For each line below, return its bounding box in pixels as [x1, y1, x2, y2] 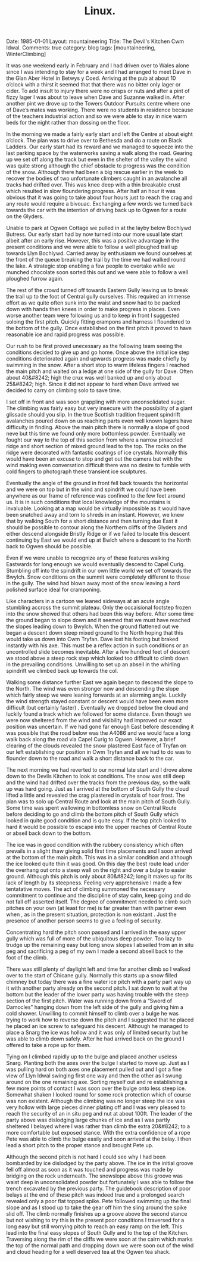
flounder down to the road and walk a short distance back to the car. [6, 755, 174, 762]
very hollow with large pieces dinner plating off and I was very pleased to [6, 1104, 186, 1111]
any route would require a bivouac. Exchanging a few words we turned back [6, 200, 193, 207]
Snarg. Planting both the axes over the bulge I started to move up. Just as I [6, 1060, 189, 1067]
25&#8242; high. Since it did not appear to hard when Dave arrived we [6, 380, 180, 388]
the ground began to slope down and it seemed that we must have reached [6, 617, 190, 624]
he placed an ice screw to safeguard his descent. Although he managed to [6, 1023, 189, 1030]
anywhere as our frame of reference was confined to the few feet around [6, 492, 186, 499]
